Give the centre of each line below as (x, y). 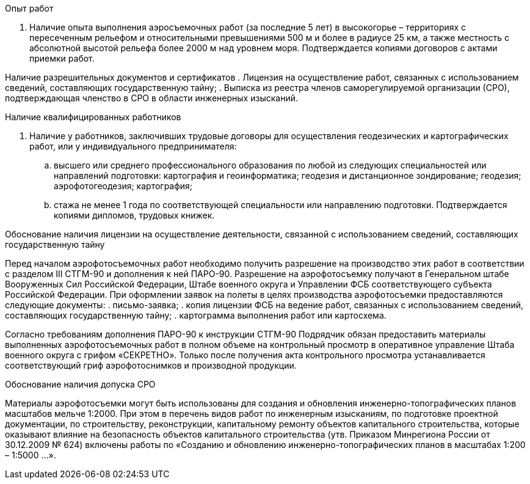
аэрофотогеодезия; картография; (123, 186)
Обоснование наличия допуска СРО (80, 384)
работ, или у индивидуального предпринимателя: (133, 146)
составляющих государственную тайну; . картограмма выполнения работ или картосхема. (196, 315)
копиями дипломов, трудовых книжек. (134, 215)
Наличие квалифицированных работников (93, 117)
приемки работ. (62, 58)
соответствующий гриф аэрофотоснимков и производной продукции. (151, 365)
